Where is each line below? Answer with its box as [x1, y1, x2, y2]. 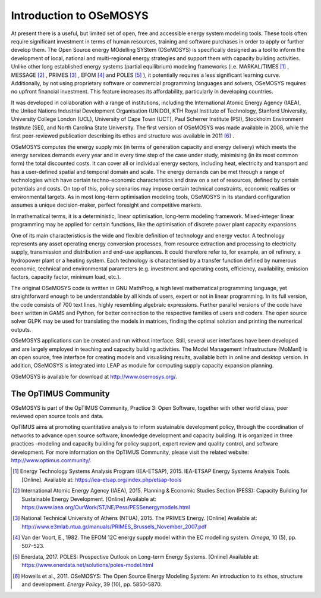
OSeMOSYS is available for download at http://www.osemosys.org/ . [11, 373, 178, 380]
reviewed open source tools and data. [11, 413, 104, 420]
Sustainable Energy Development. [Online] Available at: [21, 495, 157, 503]
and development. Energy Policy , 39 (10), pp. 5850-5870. [21, 581, 162, 588]
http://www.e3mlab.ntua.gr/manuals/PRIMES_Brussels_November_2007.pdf [21, 523, 207, 530]
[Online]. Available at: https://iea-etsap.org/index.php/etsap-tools [21, 476, 182, 483]
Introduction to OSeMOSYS [11, 9, 149, 22]
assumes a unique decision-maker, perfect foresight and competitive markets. [11, 201, 203, 208]
